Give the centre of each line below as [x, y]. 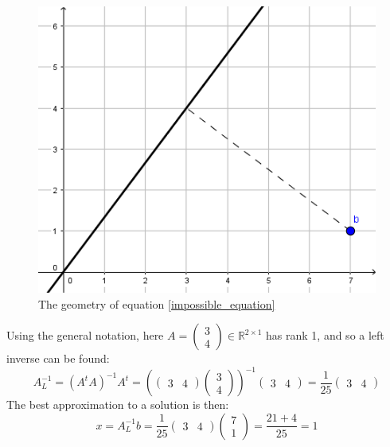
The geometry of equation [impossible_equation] [157, 303]
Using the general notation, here [85, 335]
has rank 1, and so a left [325, 335]
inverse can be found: [58, 358]
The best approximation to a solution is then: [118, 404]
